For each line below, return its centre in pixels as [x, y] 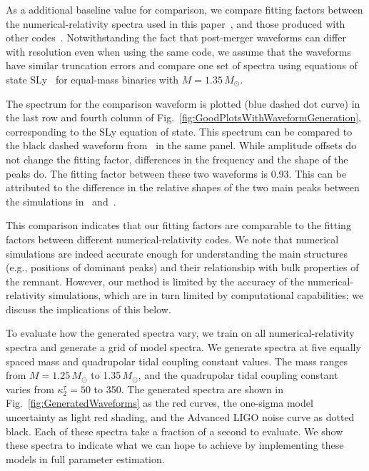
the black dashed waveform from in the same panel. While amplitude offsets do [181, 145]
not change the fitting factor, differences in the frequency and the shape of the [177, 159]
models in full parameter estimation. [85, 459]
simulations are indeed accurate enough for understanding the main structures [177, 253]
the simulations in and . [61, 201]
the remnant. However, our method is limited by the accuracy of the [155, 281]
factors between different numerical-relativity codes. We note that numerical [172, 239]
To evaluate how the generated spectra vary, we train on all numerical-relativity [180, 333]
